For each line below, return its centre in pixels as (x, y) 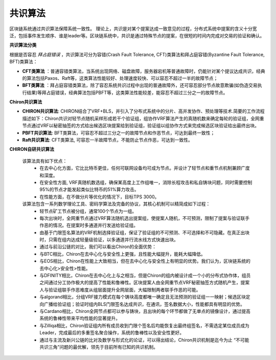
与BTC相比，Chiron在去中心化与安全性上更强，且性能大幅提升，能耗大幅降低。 (122, 254)
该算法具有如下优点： (45, 161)
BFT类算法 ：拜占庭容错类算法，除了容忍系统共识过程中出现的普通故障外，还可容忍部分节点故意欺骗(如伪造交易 (140, 85)
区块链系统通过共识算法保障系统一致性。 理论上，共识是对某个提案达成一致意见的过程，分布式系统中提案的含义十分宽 (133, 29)
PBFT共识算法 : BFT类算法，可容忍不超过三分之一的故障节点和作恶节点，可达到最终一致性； (119, 132)
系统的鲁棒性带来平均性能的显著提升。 (80, 318)
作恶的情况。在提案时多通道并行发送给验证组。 (89, 226)
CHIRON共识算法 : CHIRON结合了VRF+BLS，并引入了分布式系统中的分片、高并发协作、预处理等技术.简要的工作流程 (144, 111)
